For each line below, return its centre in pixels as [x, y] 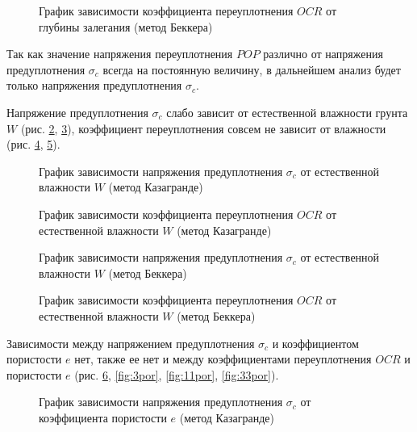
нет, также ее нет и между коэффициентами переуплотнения [223, 359]
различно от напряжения [323, 54]
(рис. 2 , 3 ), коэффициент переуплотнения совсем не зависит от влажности [203, 128]
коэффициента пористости [103, 417]
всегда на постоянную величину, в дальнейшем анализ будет [252, 69]
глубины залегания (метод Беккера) [126, 26]
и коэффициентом [315, 343]
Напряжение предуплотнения [77, 112]
